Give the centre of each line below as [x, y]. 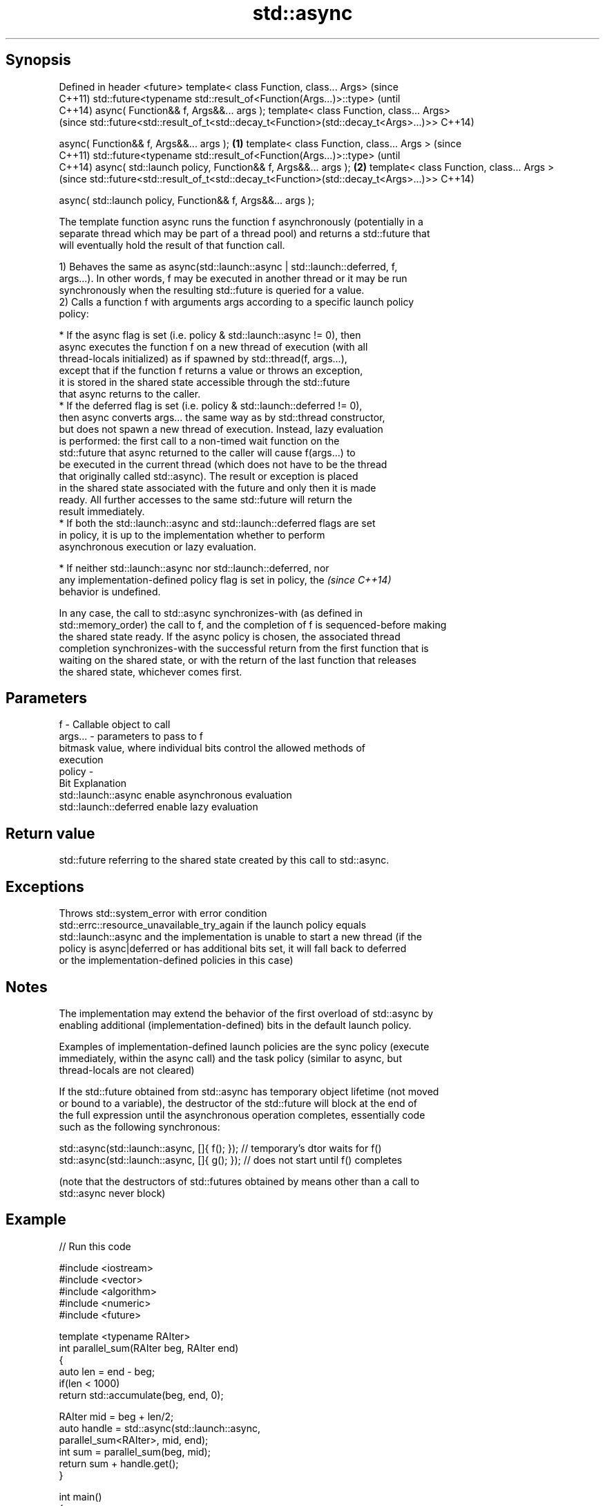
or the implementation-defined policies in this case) [176, 960]
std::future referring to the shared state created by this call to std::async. [224, 860]
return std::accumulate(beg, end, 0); [141, 1395]
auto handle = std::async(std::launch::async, [160, 1428]
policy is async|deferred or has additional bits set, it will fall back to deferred [233, 949]
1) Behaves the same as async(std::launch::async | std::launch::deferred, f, [228, 266]
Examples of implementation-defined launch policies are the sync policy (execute [244, 1046]
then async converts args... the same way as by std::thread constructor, [222, 417]
